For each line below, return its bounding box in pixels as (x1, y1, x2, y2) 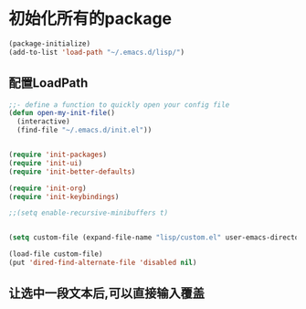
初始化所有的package (8, 8, 173, 29)
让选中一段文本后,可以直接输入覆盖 (8, 285, 206, 302)
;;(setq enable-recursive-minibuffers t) (8, 208, 169, 218)
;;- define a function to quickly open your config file (8, 100, 230, 110)
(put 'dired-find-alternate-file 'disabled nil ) (8, 258, 197, 267)
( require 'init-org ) (8, 184, 88, 193)
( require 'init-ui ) (8, 158, 83, 167)
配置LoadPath (8, 75, 89, 91)
